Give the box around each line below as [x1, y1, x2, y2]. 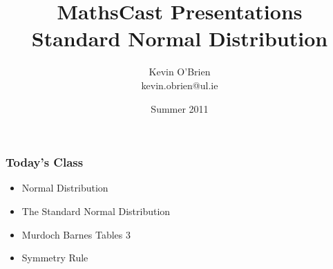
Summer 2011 [151, 101, 209, 115]
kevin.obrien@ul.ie [141, 77, 218, 92]
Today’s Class [6, 154, 84, 171]
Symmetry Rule [21, 250, 88, 265]
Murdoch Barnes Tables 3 [21, 227, 131, 241]
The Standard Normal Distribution [21, 203, 171, 218]
